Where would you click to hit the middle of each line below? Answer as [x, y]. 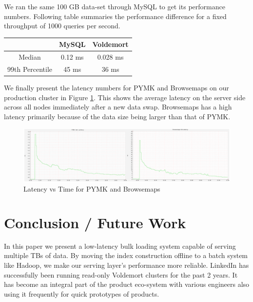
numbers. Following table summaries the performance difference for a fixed [115, 16]
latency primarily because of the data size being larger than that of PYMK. [117, 116]
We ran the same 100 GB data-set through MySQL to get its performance [115, 6]
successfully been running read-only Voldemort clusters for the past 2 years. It [121, 274]
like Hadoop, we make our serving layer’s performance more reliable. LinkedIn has [126, 265]
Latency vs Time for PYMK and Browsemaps [92, 189]
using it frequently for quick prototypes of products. [82, 293]
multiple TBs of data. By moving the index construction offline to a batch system [126, 255]
